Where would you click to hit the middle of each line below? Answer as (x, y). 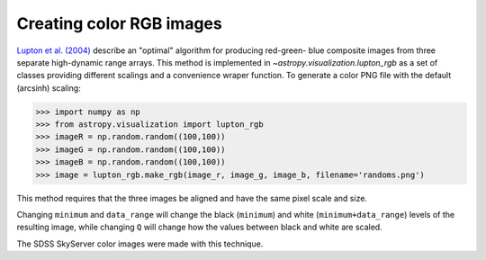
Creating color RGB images (119, 23)
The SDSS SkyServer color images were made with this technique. (140, 244)
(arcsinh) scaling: (49, 88)
